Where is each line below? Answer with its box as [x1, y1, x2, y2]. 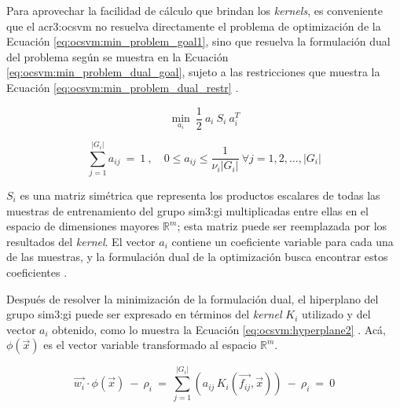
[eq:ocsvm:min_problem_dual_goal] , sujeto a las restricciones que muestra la [6, 64, 380, 80]
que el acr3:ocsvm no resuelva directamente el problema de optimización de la [6, 17, 381, 34]
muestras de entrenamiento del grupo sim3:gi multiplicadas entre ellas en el [6, 202, 369, 219]
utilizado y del [302, 306, 371, 322]
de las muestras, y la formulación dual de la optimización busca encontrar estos [6, 248, 388, 265]
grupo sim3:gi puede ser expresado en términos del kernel [6, 306, 282, 322]
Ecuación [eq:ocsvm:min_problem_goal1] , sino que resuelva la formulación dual [6, 33, 391, 50]
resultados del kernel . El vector [6, 233, 156, 249]
